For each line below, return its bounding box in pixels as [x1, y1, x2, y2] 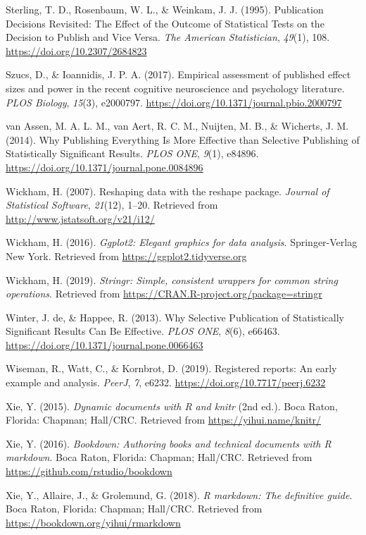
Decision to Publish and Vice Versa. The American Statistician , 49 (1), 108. [6, 30, 330, 44]
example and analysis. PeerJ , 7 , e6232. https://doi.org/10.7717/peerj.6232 [6, 375, 326, 390]
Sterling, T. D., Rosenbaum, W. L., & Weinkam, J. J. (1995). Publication [6, 2, 324, 16]
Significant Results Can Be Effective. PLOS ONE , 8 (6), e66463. [6, 324, 280, 338]
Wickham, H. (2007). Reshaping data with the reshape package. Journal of [6, 183, 329, 198]
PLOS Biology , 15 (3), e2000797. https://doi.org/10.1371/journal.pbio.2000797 [6, 94, 342, 109]
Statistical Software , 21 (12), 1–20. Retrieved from [6, 197, 218, 212]
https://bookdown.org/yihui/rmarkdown [6, 515, 181, 529]
